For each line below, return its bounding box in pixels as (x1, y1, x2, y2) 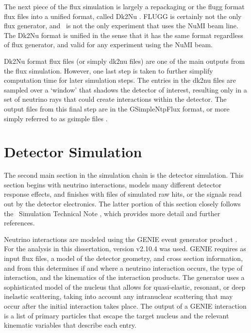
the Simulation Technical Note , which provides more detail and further (4, 208, 220, 218)
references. (4, 218, 35, 228)
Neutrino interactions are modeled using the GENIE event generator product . (4, 234, 237, 244)
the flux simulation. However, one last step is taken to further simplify (4, 65, 213, 75)
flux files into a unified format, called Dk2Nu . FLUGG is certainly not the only (4, 11, 242, 21)
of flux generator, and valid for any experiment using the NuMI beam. (4, 39, 213, 50)
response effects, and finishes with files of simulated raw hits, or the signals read (4, 189, 242, 199)
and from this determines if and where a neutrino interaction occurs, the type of (4, 262, 243, 273)
